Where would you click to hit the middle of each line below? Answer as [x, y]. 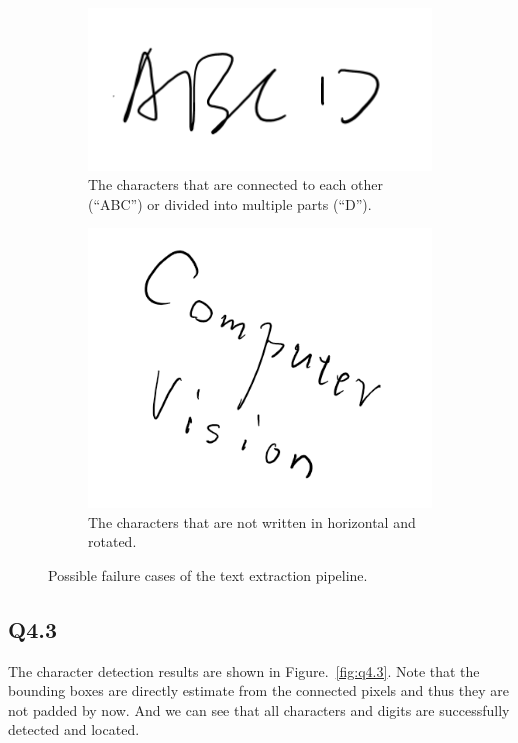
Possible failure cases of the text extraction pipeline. [208, 574]
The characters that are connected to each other [235, 184]
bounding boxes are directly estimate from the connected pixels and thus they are [258, 690]
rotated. [112, 541]
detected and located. [74, 729]
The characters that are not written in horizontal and [252, 521]
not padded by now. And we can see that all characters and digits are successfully [259, 709]
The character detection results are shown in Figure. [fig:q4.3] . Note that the [244, 670]
